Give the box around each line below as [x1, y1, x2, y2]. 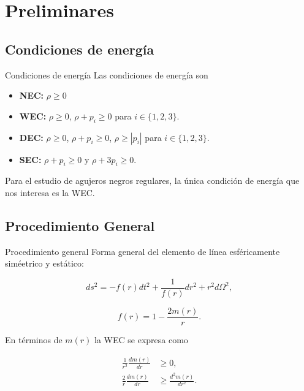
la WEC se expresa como [94, 333, 188, 346]
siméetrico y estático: [5, 257, 84, 270]
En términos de [5, 333, 63, 346]
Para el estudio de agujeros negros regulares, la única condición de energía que [5, 174, 300, 187]
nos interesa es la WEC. [5, 186, 95, 199]
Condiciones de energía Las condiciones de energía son [5, 68, 208, 81]
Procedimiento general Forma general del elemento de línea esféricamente [5, 245, 280, 257]
